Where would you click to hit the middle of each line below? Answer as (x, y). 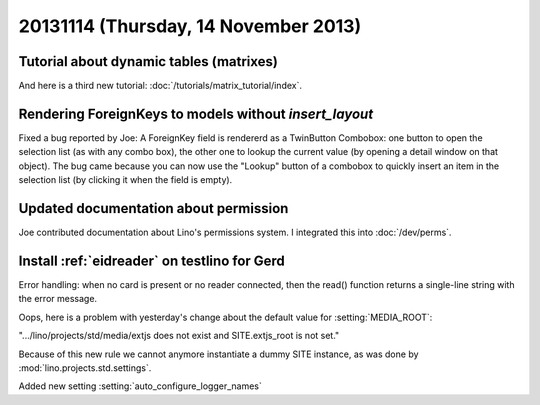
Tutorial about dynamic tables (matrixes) (148, 61)
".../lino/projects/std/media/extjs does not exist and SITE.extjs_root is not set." (179, 336)
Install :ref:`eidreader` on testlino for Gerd (151, 260)
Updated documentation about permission (153, 208)
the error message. (58, 299)
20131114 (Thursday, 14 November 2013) (190, 26)
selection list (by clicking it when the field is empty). (125, 180)
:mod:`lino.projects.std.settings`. (85, 367)
